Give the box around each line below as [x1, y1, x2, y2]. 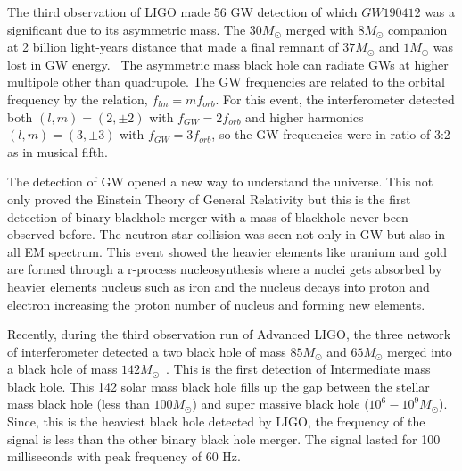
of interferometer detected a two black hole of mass [7, 342, 286, 360]
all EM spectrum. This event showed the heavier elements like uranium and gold [7, 242, 447, 260]
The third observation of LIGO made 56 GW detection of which [7, 3, 358, 21]
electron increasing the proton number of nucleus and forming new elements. [7, 294, 425, 313]
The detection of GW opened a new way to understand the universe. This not [7, 172, 433, 191]
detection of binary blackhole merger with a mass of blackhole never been [7, 207, 408, 226]
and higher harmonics [245, 107, 364, 126]
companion [388, 20, 448, 38]
